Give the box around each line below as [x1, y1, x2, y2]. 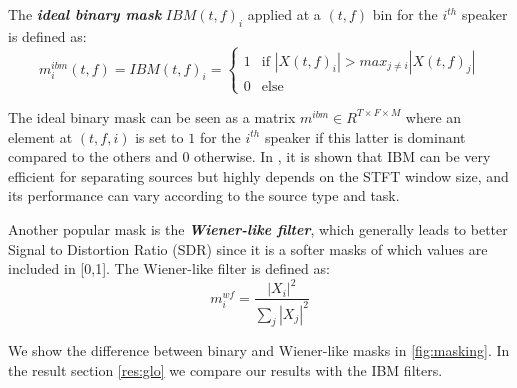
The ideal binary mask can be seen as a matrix [8, 106, 296, 127]
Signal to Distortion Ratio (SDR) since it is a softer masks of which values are [8, 238, 488, 259]
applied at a [247, 4, 321, 24]
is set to [135, 126, 184, 147]
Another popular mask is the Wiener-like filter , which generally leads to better [8, 218, 508, 239]
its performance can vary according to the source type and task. [8, 185, 400, 206]
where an [405, 106, 462, 127]
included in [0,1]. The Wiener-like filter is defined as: [8, 258, 330, 279]
